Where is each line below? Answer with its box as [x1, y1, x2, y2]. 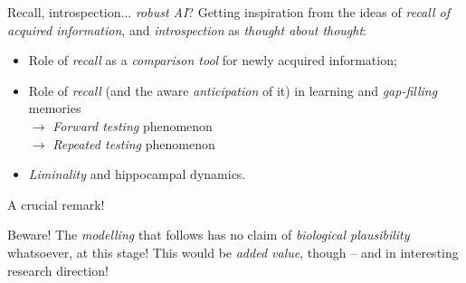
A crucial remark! [7, 194, 105, 213]
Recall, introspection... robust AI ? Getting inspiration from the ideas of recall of [7, 3, 450, 21]
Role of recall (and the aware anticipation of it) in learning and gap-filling [28, 80, 438, 99]
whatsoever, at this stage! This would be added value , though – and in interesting [7, 242, 459, 261]
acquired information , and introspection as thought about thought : [7, 20, 366, 39]
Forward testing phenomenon [52, 116, 213, 135]
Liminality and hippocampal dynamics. [28, 165, 246, 184]
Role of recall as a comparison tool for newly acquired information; [28, 51, 397, 70]
